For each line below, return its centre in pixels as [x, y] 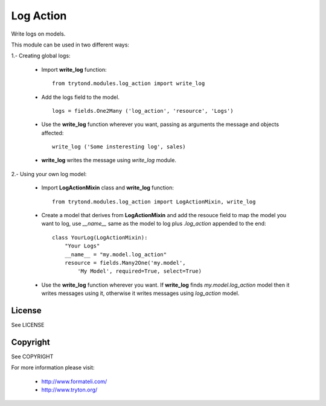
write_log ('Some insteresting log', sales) [119, 147]
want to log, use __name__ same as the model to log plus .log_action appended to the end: [154, 224]
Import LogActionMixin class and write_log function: [108, 188]
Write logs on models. [38, 34]
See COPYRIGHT [32, 357]
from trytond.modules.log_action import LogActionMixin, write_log [154, 201]
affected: [53, 133]
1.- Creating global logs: [41, 56]
